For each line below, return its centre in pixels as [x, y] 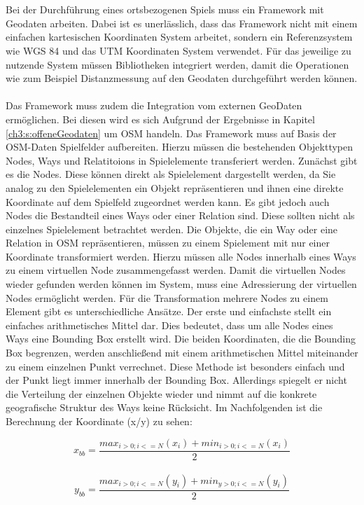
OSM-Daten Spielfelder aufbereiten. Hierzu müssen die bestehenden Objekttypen [180, 147]
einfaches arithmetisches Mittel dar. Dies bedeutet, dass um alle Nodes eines [169, 325]
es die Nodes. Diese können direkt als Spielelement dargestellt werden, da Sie [171, 174]
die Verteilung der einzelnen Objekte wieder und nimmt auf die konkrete [161, 393]
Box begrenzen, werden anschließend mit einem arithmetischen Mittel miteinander [182, 353]
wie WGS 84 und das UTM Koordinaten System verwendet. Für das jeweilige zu [178, 50]
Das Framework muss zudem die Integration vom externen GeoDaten [154, 105]
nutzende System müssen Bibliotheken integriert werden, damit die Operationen [177, 64]
